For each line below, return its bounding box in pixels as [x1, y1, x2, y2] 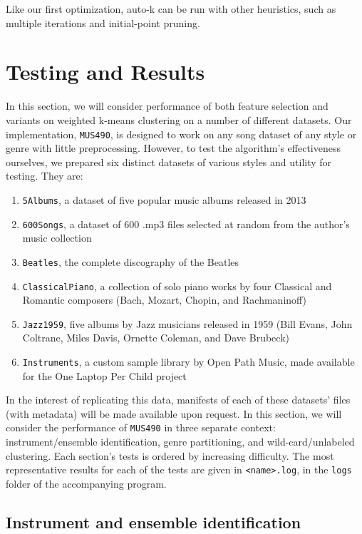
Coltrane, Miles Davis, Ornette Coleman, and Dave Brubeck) [22, 330, 289, 345]
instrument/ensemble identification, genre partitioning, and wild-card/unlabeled [6, 434, 355, 449]
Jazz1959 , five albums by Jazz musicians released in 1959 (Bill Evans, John [22, 316, 353, 331]
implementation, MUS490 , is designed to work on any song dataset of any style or [6, 126, 357, 141]
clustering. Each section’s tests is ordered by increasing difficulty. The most [6, 448, 334, 463]
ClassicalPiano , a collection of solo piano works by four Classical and [22, 278, 332, 293]
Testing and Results [6, 57, 205, 86]
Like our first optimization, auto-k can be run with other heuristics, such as [6, 1, 336, 16]
